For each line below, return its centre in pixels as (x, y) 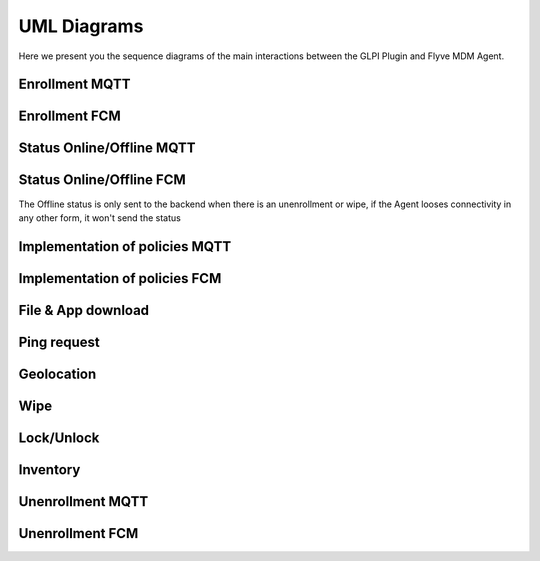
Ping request (59, 341)
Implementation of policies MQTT (125, 246)
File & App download (84, 310)
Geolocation (57, 373)
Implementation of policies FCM (120, 278)
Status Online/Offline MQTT (107, 148)
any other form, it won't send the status (100, 217)
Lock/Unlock (59, 437)
